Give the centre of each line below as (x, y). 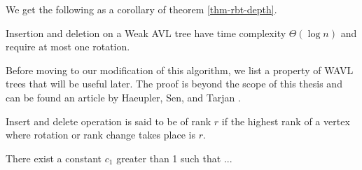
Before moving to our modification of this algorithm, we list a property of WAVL (180, 70)
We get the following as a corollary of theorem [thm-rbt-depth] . (141, 9)
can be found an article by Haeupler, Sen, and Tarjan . (123, 97)
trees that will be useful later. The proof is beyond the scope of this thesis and (174, 84)
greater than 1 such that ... (174, 158)
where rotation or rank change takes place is (100, 135)
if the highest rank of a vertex (286, 121)
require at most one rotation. (68, 47)
